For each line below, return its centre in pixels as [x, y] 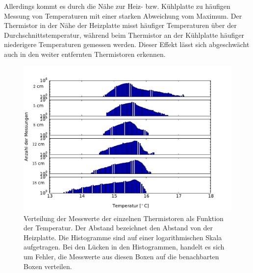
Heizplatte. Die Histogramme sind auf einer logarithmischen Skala [123, 237]
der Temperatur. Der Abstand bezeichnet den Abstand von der [118, 228]
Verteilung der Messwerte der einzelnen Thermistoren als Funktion [124, 218]
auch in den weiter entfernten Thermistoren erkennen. [85, 54]
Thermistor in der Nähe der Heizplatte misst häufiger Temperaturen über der [120, 25]
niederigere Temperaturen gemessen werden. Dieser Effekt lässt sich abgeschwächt [127, 44]
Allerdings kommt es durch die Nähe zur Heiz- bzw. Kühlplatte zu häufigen [117, 6]
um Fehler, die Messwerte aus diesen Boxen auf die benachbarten [121, 256]
